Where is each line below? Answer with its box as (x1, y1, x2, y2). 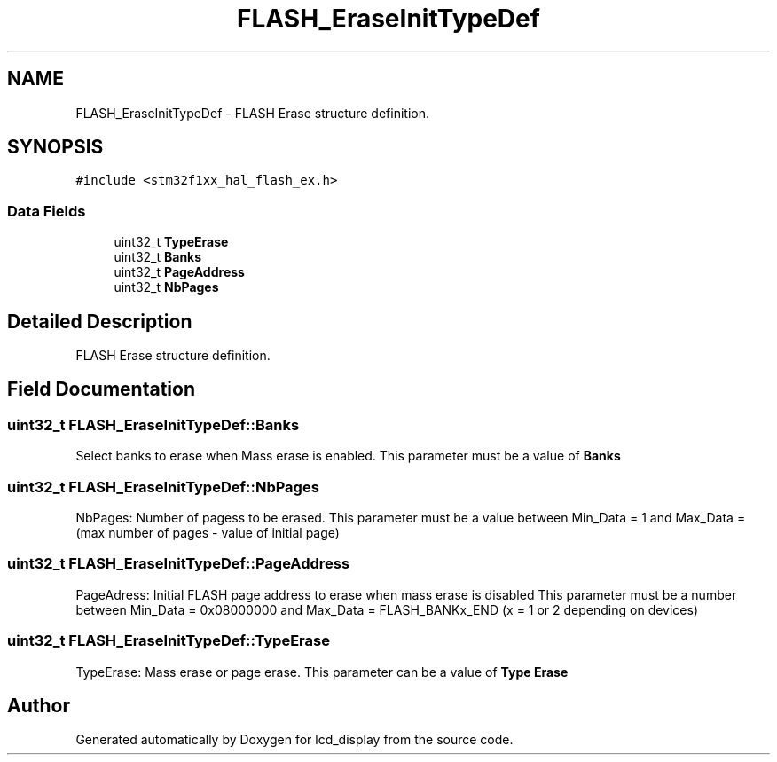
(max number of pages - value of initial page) (75, 525, 340, 540)
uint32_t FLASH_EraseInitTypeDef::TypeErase (7, 632, 330, 650)
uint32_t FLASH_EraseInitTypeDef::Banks (7, 415, 300, 434)
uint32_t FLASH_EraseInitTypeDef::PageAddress (7, 554, 350, 573)
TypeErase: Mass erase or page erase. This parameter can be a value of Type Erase (75, 664, 569, 680)
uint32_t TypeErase (114, 234, 229, 250)
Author (7, 694, 70, 717)
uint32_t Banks (114, 249, 202, 265)
